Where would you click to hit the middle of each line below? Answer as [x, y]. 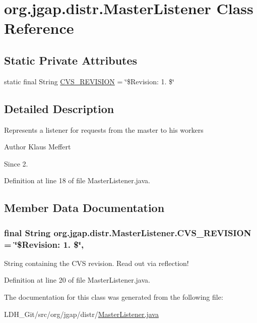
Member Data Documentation [84, 208]
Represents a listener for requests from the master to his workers [104, 129]
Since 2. [16, 163]
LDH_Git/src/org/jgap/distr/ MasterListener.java [81, 314]
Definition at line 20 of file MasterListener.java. [77, 280]
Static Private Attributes [71, 60]
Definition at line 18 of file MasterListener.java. [77, 180]
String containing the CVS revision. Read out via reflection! [97, 263]
